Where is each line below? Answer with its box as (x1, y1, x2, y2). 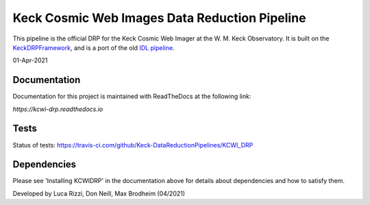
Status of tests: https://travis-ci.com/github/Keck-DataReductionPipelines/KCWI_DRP (12, 141, 254, 149)
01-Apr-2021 (12, 56, 48, 64)
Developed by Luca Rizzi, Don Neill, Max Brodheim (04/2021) (12, 189, 185, 197)
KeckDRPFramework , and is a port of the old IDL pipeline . (12, 43, 175, 51)
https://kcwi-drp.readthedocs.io (12, 105, 103, 113)
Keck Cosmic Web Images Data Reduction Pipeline (12, 10, 306, 25)
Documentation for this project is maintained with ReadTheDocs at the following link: (12, 93, 251, 101)
